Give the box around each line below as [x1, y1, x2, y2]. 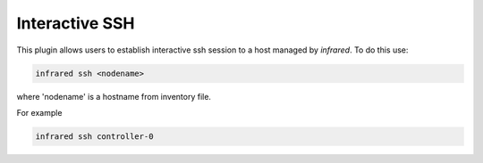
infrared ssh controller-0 [35, 131, 154, 142]
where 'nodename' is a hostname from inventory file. [16, 91, 212, 102]
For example [16, 107, 63, 118]
